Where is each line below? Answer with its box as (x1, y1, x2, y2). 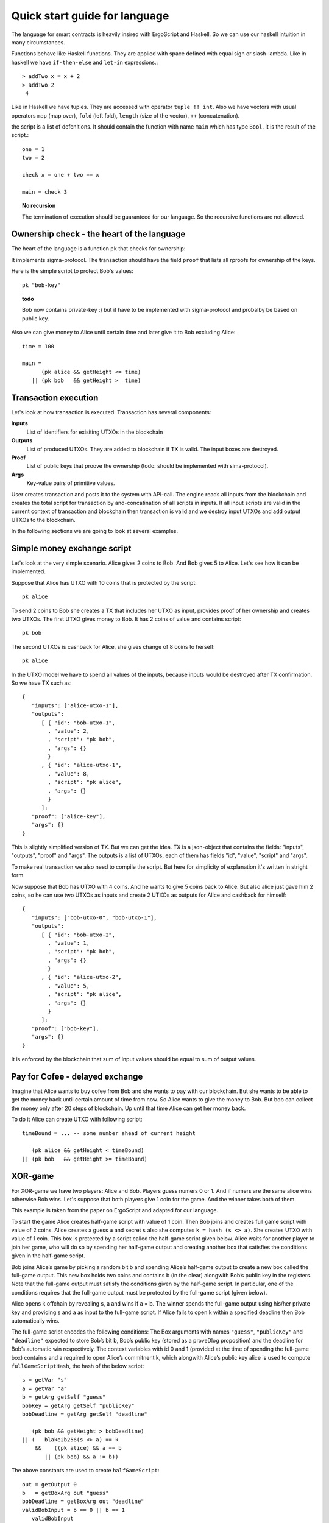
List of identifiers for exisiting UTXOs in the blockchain (26, 428, 163, 436)
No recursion (22, 202, 56, 210)
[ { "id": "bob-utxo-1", (41, 719, 116, 726)
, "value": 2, (48, 727, 90, 734)
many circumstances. (11, 38, 65, 46)
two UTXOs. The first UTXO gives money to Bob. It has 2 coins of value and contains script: (11, 615, 241, 623)
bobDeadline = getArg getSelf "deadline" (22, 1410, 147, 1418)
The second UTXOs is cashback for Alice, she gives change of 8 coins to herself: (11, 643, 216, 650)
